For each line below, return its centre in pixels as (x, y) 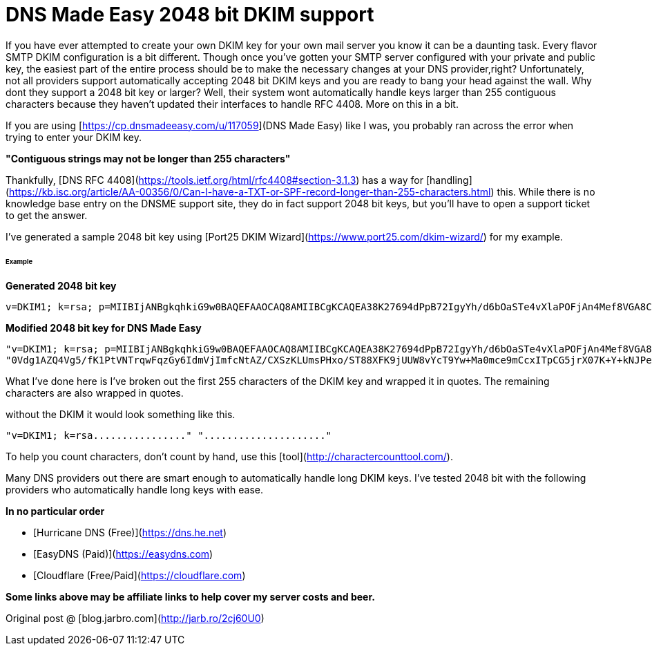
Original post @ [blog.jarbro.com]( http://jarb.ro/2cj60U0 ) (135, 619)
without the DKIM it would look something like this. (121, 415)
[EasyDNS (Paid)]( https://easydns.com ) (123, 554)
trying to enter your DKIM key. (74, 137)
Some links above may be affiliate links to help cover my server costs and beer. (190, 597)
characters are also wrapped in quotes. (95, 393)
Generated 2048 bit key (61, 286)
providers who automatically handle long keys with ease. (135, 490)
